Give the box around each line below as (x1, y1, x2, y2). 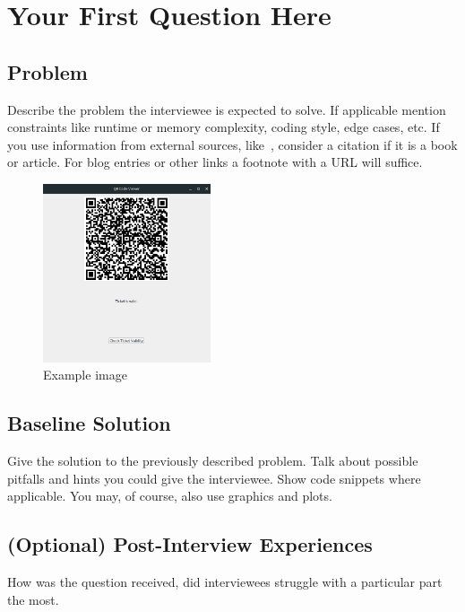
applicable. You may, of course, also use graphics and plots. (7, 486, 332, 505)
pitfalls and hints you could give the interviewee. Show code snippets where (7, 468, 421, 487)
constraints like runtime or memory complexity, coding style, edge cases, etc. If (7, 118, 440, 136)
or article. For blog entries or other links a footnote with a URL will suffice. (7, 153, 423, 171)
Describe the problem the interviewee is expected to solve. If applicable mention (7, 100, 446, 118)
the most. (7, 590, 59, 608)
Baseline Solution (7, 409, 171, 437)
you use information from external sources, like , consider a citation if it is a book (7, 135, 458, 153)
